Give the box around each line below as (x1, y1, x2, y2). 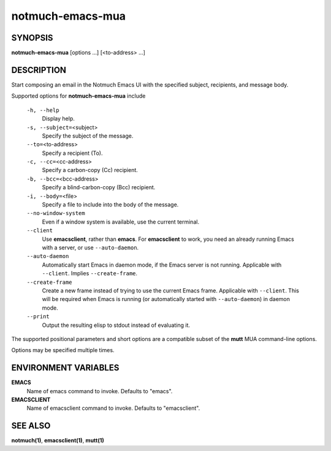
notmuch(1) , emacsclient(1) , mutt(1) (11, 437, 104, 444)
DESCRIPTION (11, 65, 67, 75)
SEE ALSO (11, 421, 51, 431)
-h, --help (26, 106, 59, 114)
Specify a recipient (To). (42, 149, 103, 157)
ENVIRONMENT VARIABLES (11, 363, 120, 373)
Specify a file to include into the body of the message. (42, 201, 179, 208)
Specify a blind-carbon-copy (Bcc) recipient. (42, 184, 156, 191)
